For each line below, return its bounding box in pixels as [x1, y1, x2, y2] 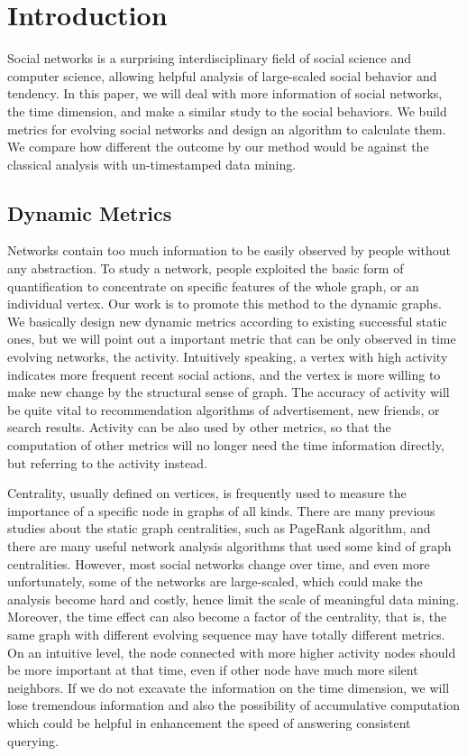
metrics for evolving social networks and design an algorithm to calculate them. [7, 119, 446, 138]
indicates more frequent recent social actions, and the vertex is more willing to [7, 364, 441, 383]
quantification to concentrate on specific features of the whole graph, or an [7, 276, 419, 295]
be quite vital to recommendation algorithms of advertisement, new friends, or [7, 400, 440, 419]
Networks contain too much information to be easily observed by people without [7, 241, 451, 260]
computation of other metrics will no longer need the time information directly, [7, 436, 444, 455]
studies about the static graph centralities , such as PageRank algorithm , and [7, 519, 431, 538]
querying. [7, 731, 59, 750]
